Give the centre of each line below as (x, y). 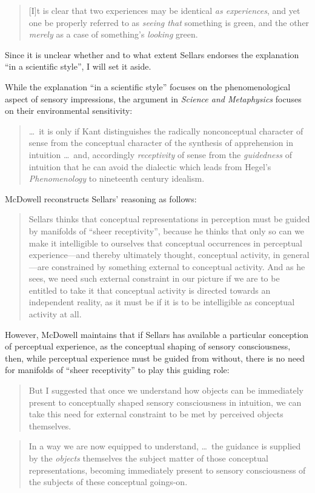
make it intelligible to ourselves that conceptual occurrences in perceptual (165, 243)
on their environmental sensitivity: (69, 111)
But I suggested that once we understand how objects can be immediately (166, 390)
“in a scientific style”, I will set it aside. (78, 66)
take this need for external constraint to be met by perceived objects (156, 414)
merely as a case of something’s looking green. (113, 34)
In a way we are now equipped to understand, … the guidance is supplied (165, 446)
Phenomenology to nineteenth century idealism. (117, 178)
